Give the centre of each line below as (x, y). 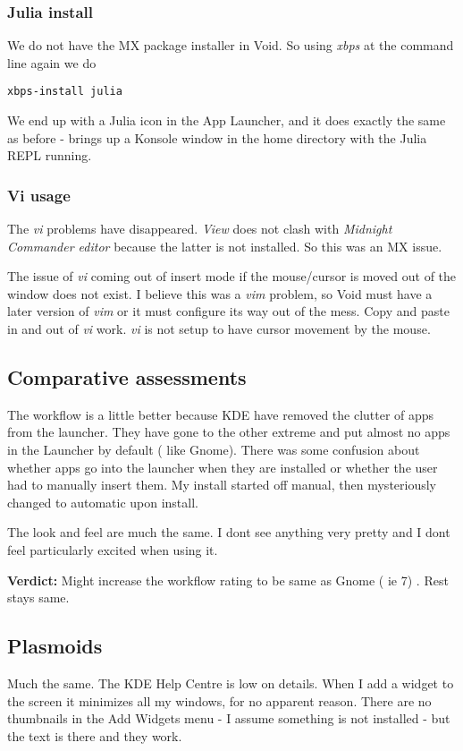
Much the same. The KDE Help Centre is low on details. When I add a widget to (231, 683)
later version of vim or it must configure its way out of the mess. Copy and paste (228, 311)
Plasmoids (55, 646)
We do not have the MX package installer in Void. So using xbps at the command (231, 45)
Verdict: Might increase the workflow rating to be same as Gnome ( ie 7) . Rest (228, 580)
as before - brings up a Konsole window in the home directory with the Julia (217, 137)
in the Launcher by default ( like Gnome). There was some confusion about (214, 450)
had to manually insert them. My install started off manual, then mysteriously (222, 485)
